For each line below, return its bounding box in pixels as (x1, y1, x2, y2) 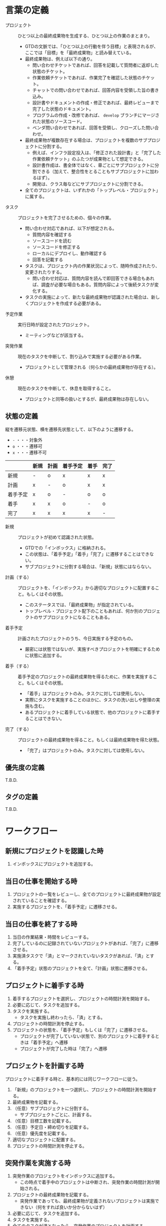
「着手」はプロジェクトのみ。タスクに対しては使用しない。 (24, 690, 148, 696)
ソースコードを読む (32, 238, 72, 244)
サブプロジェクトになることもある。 (38, 614, 113, 620)
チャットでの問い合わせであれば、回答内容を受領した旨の (32, 87, 151, 93)
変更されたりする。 (24, 269, 65, 275)
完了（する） (5, 726, 31, 732)
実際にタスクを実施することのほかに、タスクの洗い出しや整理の (24, 696, 156, 703)
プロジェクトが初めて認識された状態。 (17, 534, 96, 540)
